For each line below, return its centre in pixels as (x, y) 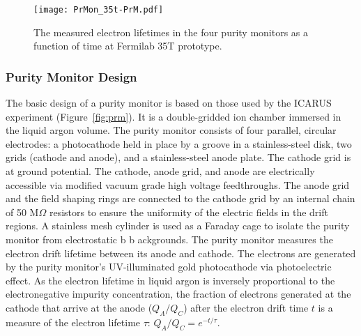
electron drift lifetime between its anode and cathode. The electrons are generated (181, 253)
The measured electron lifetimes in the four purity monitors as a (171, 32)
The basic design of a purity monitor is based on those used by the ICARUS (169, 103)
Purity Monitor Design (71, 76)
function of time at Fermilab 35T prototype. (128, 46)
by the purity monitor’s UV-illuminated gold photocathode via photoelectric (169, 267)
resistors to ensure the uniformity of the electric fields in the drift (189, 212)
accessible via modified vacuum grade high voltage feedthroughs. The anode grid (178, 184)
